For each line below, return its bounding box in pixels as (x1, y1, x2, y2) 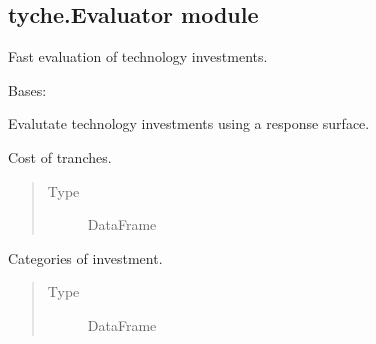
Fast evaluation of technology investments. (8, 46, 268, 67)
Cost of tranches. (8, 146, 112, 167)
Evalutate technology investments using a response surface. (8, 113, 370, 134)
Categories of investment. (8, 247, 163, 268)
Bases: (8, 79, 47, 100)
